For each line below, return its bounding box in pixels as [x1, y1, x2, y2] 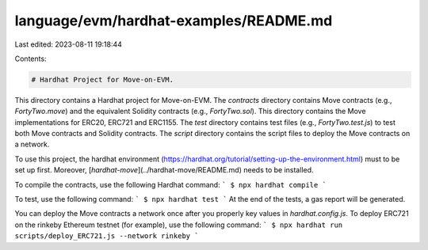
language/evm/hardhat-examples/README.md [14, 12, 333, 29]
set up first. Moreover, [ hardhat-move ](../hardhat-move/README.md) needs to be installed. [14, 165, 314, 175]
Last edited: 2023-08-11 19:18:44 [14, 40, 123, 49]
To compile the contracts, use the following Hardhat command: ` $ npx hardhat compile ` [14, 180, 327, 189]
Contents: [14, 54, 47, 63]
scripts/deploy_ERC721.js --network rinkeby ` [14, 232, 199, 241]
